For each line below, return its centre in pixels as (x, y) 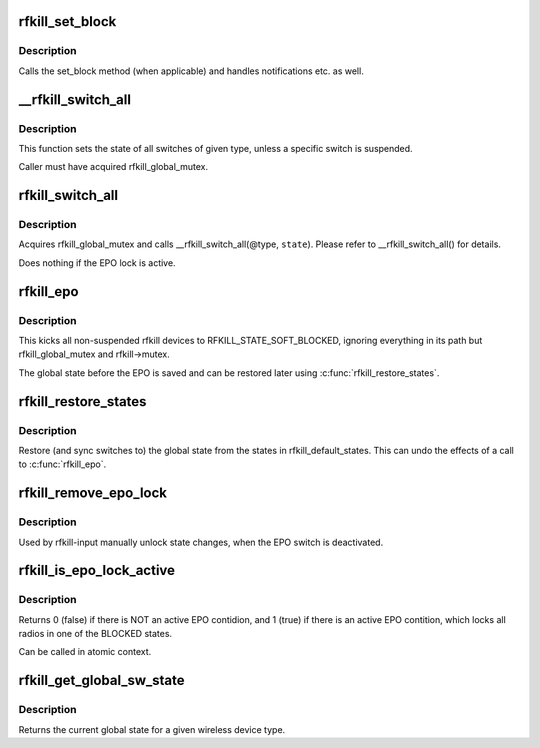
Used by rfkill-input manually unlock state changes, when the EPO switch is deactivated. (201, 542)
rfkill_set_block (67, 21)
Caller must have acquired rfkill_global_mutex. (113, 167)
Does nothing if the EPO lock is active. (97, 262)
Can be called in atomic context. (85, 652)
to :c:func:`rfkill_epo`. (62, 464)
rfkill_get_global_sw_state (101, 680)
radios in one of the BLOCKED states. (95, 634)
